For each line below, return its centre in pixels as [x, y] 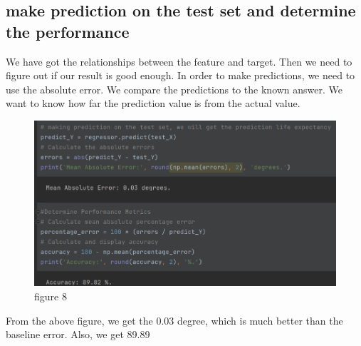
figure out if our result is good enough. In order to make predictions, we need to [180, 75]
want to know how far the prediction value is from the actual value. [153, 103]
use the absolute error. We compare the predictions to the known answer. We [174, 89]
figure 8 [51, 296]
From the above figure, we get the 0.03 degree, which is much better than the [174, 320]
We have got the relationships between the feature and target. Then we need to [179, 61]
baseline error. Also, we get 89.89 [78, 334]
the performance [68, 31]
